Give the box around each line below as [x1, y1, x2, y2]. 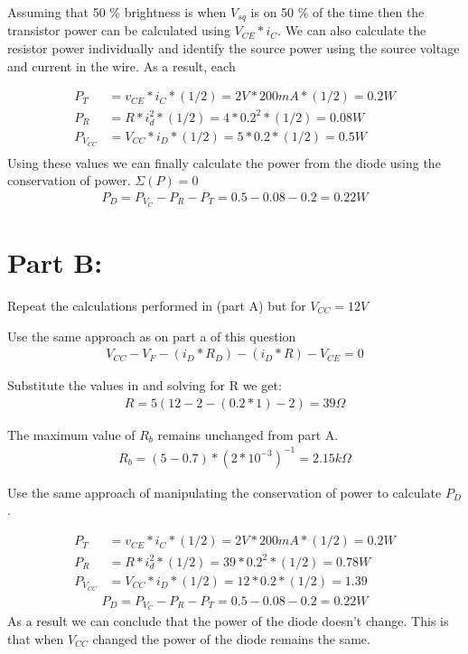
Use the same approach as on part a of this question [7, 326, 296, 345]
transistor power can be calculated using [7, 21, 230, 40]
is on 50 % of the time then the [250, 3, 425, 21]
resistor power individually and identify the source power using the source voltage [7, 39, 460, 58]
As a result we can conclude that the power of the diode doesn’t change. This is [7, 612, 449, 631]
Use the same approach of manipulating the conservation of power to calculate [7, 482, 442, 501]
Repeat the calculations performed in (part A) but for [7, 295, 306, 314]
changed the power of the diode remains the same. [92, 630, 370, 649]
